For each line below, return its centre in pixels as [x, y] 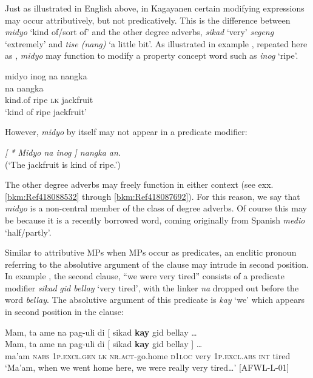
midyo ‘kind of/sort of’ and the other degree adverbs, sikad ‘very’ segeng [140, 32]
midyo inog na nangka [46, 75]
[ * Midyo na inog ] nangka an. [63, 152]
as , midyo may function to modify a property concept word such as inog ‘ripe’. [152, 55]
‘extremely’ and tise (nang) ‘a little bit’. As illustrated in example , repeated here [156, 43]
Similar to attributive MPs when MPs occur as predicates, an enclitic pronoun [151, 252]
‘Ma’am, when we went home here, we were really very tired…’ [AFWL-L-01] [147, 367]
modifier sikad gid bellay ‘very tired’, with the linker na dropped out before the [152, 287]
